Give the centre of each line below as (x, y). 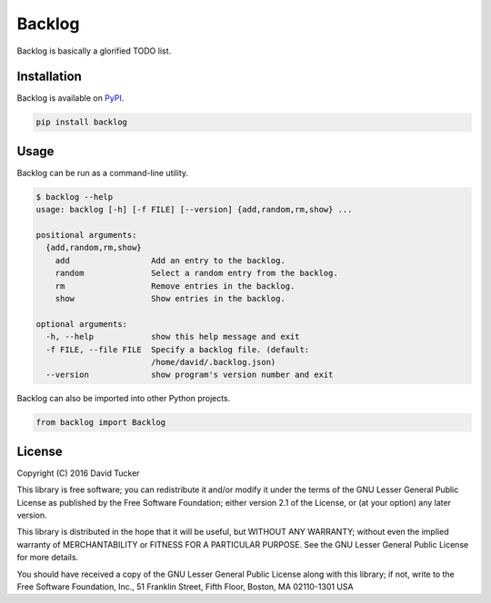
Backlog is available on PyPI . (70, 98)
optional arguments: (81, 324)
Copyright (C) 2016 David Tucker (78, 473)
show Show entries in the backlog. (170, 299)
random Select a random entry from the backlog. (196, 273)
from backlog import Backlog (101, 423)
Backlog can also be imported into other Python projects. (124, 399)
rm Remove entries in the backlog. (175, 286)
